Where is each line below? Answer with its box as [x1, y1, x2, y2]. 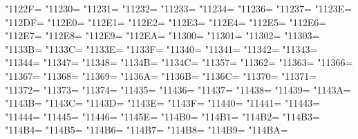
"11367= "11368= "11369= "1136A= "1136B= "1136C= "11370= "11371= [5, 68, 317, 83]
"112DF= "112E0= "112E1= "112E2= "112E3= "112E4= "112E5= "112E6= [5, 14, 327, 29]
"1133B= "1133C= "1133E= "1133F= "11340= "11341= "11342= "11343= [5, 41, 318, 56]
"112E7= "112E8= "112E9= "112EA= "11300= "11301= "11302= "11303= [5, 28, 320, 43]
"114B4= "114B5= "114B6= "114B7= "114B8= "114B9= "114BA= [5, 122, 288, 137]
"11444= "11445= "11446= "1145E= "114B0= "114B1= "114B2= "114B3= [5, 109, 320, 123]
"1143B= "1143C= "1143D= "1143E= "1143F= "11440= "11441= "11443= [5, 96, 321, 110]
